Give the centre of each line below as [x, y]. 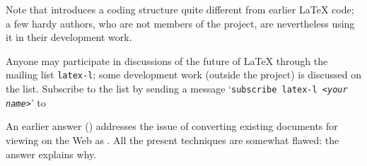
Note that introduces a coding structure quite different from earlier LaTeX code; [180, 9]
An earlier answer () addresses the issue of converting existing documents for [172, 126]
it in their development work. [69, 37]
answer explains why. [51, 154]
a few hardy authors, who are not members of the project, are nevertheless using [180, 23]
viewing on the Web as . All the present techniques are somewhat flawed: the [173, 140]
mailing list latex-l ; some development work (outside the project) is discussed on [183, 75]
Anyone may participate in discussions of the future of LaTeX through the [167, 60]
